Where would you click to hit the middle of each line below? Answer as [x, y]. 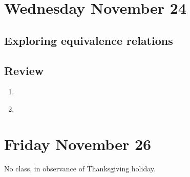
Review [24, 70]
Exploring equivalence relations [89, 40]
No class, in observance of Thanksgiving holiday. [80, 168]
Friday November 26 [78, 144]
